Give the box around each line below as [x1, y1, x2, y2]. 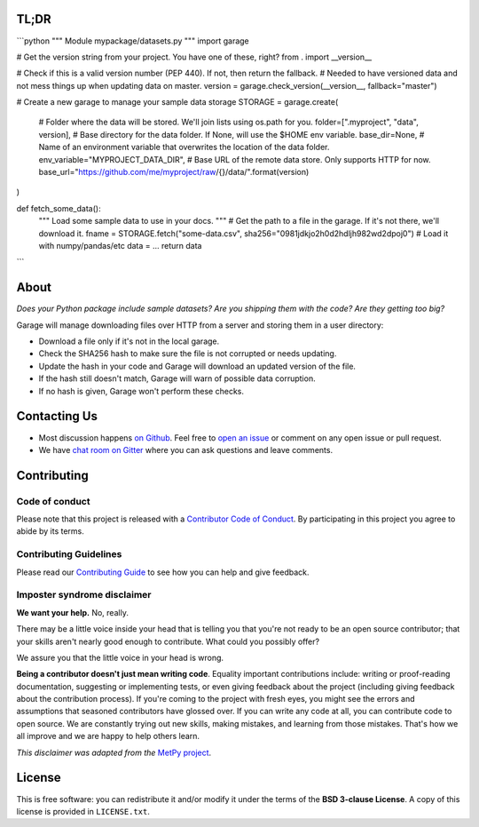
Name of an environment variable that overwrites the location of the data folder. [38, 142, 330, 153]
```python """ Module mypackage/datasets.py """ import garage [16, 36, 250, 46]
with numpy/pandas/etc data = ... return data [38, 240, 202, 250]
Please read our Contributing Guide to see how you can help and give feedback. [16, 567, 310, 577]
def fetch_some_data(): [16, 203, 101, 213]
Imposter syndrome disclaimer [16, 589, 152, 601]
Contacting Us [16, 409, 98, 424]
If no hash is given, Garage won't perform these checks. [38, 386, 244, 396]
